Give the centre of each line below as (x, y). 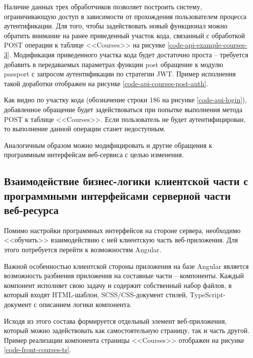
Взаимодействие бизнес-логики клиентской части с (126, 181)
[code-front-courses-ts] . (38, 349)
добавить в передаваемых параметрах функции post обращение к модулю (114, 64)
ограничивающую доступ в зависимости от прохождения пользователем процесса (125, 16)
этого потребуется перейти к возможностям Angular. (83, 250)
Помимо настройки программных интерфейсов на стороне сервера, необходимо (122, 230)
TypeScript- (207, 295)
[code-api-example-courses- (207, 45)
